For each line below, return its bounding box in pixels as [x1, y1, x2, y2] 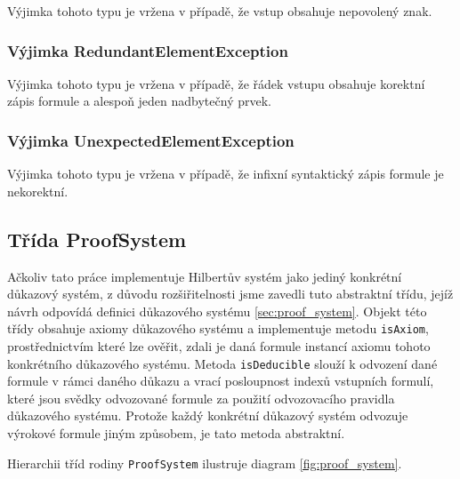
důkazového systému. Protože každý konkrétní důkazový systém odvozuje [7, 406, 408, 425]
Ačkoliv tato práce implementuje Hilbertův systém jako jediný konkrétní [7, 267, 402, 285]
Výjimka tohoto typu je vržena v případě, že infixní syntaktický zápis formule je [7, 164, 444, 183]
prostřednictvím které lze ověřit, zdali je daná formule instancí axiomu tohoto [7, 337, 431, 355]
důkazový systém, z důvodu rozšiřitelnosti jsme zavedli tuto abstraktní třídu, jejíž [7, 284, 454, 303]
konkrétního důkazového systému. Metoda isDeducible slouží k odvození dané [7, 354, 438, 372]
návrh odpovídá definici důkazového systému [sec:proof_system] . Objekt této [7, 301, 427, 320]
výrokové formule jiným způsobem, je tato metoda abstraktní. [7, 424, 345, 443]
